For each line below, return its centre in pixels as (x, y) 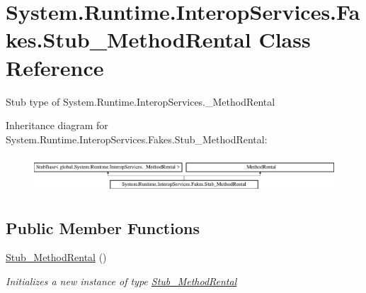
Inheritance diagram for (57, 125)
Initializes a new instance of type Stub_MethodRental (121, 281)
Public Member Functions (103, 227)
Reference (55, 67)
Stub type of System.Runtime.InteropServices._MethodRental (141, 101)
